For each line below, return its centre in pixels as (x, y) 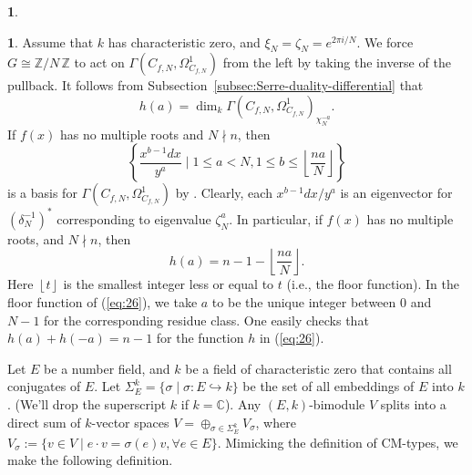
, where (276, 422)
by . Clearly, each (224, 193)
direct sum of (44, 422)
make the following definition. (90, 460)
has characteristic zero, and (184, 41)
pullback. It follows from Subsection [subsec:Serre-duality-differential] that (215, 85)
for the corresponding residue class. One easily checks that (206, 320)
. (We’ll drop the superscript (87, 403)
